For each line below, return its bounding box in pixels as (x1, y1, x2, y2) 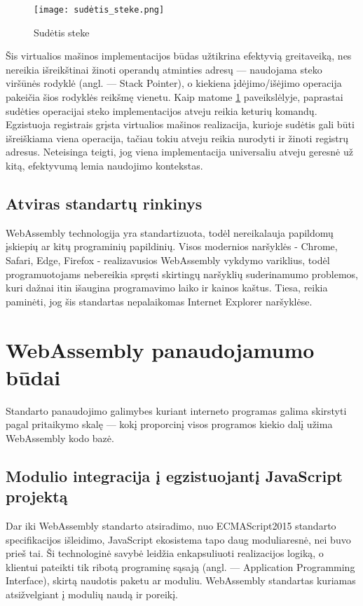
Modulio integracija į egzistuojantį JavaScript (6, 464, 343, 486)
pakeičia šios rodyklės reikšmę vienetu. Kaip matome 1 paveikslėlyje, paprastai (6, 90, 343, 104)
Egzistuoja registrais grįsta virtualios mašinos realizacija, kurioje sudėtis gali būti (6, 117, 355, 132)
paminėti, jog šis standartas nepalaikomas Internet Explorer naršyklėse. (6, 294, 313, 308)
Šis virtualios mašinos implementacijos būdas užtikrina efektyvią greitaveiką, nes (6, 48, 352, 63)
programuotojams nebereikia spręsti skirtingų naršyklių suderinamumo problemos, (6, 266, 358, 281)
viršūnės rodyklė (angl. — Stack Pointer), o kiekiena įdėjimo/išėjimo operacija (6, 76, 342, 90)
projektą (6, 486, 68, 507)
